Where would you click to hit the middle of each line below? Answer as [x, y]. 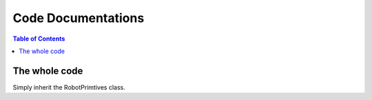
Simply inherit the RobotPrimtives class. [69, 87]
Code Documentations [79, 18]
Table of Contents [39, 39]
